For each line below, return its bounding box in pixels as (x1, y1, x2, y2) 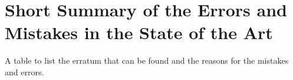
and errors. (5, 65, 44, 78)
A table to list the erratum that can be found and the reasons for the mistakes (5, 54, 289, 67)
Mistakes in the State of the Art (5, 20, 273, 44)
